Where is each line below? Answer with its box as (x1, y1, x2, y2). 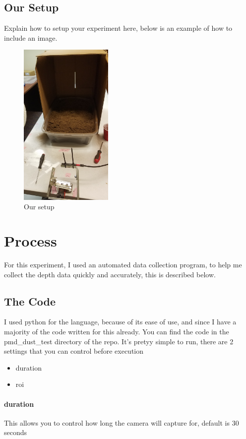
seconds (4, 427, 27, 438)
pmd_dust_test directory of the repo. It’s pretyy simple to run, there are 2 (4, 336, 234, 346)
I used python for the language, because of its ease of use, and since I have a (4, 316, 237, 327)
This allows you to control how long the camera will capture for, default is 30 (4, 417, 239, 428)
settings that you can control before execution (4, 346, 144, 356)
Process (4, 231, 57, 251)
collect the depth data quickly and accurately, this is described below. (4, 269, 216, 279)
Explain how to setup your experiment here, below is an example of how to (4, 23, 233, 33)
